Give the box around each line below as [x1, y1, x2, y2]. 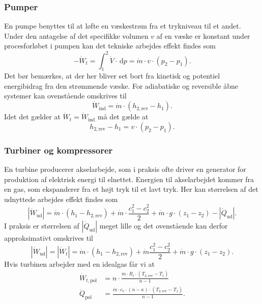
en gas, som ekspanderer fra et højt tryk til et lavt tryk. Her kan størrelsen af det [4, 184, 258, 194]
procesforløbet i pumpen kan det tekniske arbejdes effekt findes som [4, 40, 216, 51]
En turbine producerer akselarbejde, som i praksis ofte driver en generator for [4, 164, 246, 174]
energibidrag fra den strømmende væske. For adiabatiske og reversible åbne [4, 80, 239, 91]
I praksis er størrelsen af [4, 220, 79, 231]
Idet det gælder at [4, 111, 61, 122]
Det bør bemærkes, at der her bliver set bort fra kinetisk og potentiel [4, 70, 220, 81]
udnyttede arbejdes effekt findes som [4, 193, 118, 204]
